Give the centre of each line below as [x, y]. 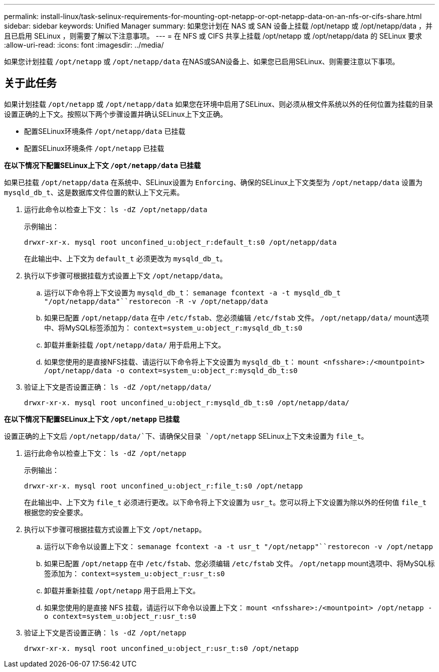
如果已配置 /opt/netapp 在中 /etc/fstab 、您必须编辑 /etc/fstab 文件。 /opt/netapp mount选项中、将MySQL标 [240, 563]
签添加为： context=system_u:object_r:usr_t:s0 [135, 573]
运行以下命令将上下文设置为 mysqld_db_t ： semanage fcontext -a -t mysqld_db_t [192, 292]
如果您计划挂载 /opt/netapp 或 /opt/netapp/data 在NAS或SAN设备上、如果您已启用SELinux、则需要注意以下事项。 [202, 61]
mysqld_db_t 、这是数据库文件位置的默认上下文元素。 [94, 192]
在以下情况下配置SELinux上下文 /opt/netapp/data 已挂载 [102, 165]
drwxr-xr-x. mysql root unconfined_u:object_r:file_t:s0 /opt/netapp [164, 486]
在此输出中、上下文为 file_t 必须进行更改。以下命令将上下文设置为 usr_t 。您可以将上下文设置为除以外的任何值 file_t [226, 502]
